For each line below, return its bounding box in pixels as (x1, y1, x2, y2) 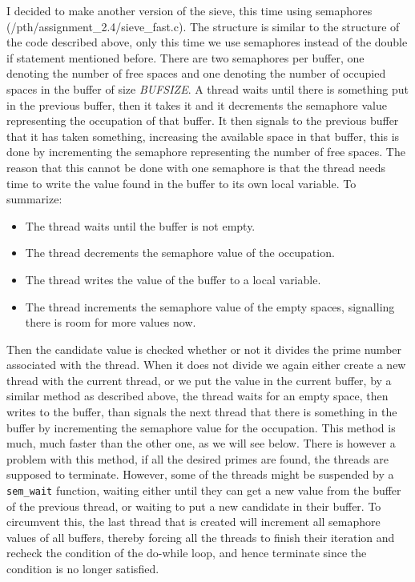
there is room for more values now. (25, 314, 196, 331)
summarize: (6, 191, 62, 207)
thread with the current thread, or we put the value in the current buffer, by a (6, 371, 392, 388)
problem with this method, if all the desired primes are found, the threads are (6, 450, 389, 467)
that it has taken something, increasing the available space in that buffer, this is (6, 127, 400, 144)
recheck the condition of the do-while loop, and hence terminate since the (6, 544, 367, 561)
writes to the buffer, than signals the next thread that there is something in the (6, 403, 397, 420)
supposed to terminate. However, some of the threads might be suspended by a (6, 466, 394, 483)
